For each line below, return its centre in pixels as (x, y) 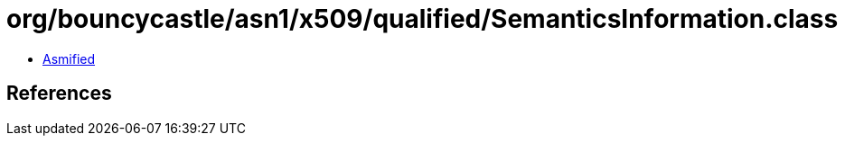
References (59, 94)
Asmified (69, 58)
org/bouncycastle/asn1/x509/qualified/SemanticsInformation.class (422, 19)
